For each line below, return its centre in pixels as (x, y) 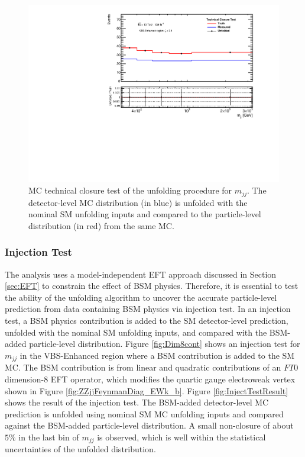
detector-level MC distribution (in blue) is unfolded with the (138, 202)
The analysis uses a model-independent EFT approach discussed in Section (141, 274)
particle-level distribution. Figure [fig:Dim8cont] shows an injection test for (165, 344)
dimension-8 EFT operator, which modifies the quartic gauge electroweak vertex (150, 379)
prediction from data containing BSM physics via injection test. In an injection (148, 309)
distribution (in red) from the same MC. (101, 225)
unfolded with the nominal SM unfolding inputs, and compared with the (136, 332)
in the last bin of (49, 437)
